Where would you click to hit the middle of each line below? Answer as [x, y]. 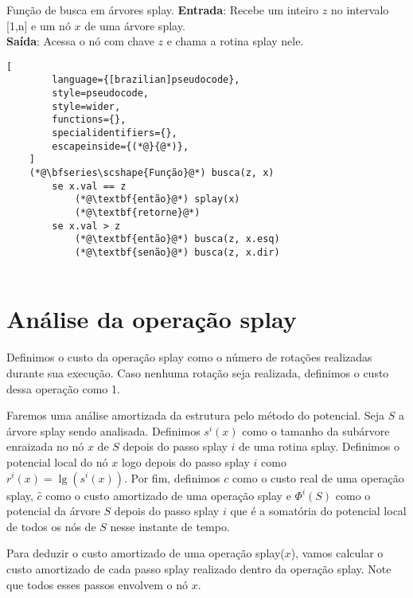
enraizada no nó [45, 446]
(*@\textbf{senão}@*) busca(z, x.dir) [177, 252]
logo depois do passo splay [185, 461]
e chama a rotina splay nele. [235, 41]
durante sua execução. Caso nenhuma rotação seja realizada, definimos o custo [198, 373]
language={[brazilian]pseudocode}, [146, 80]
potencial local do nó [57, 461]
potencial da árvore [53, 511]
